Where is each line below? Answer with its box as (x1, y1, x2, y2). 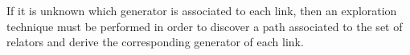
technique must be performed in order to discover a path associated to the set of (6, 18, 403, 34)
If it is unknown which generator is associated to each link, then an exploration (6, 2, 397, 18)
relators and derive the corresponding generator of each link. (6, 33, 304, 50)
